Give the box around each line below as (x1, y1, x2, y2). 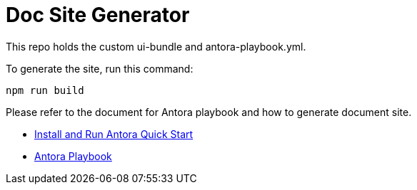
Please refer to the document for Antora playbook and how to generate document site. (6, 105, 412, 118)
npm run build (6, 84, 84, 96)
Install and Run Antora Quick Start (34, 127, 194, 140)
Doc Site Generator (6, 3, 190, 27)
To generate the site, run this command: (6, 62, 194, 75)
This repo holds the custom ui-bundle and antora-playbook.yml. (6, 40, 306, 53)
